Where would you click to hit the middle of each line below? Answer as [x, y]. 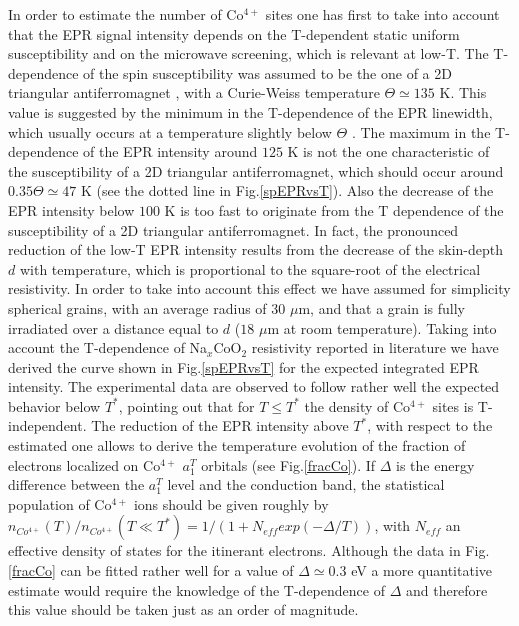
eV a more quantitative [421, 570]
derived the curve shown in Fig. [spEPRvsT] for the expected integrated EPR [243, 366]
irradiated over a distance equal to [113, 327]
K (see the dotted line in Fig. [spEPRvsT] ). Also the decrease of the [287, 190]
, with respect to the [430, 425]
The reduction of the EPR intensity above [220, 425]
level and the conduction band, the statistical [306, 484]
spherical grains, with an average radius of [137, 307]
